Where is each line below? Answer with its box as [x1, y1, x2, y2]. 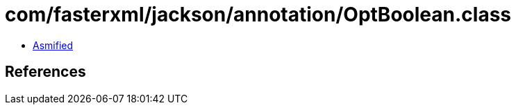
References [5, 63, 86, 81]
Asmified [33, 39, 74, 51]
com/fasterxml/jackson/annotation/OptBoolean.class [5, 3, 511, 26]
